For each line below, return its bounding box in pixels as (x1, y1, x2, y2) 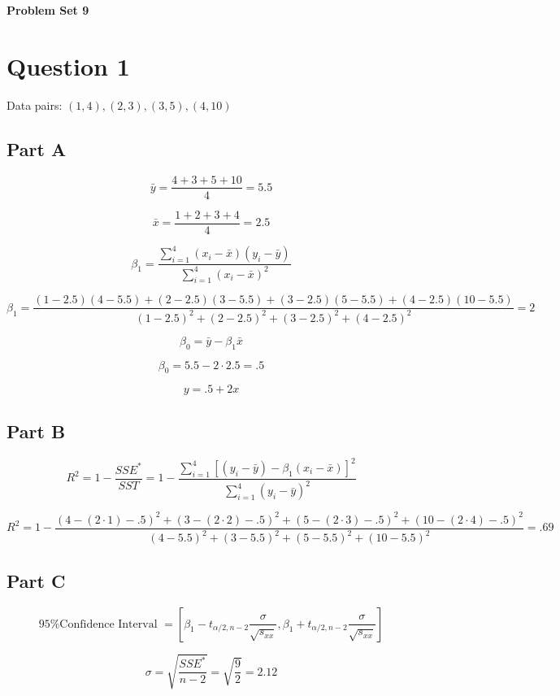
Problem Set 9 (7, 2, 89, 18)
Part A (7, 136, 67, 161)
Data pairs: (7, 96, 63, 113)
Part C (7, 568, 66, 593)
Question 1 (7, 49, 130, 82)
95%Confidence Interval (38, 618, 158, 630)
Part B (7, 418, 66, 443)
